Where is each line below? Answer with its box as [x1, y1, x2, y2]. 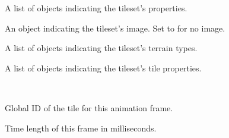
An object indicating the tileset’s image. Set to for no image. [5, 21, 225, 34]
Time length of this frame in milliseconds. [5, 121, 157, 134]
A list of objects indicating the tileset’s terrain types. [5, 42, 198, 54]
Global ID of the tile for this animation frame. [5, 101, 173, 114]
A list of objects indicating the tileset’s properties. [5, 2, 187, 14]
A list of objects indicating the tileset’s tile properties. [5, 61, 202, 74]
